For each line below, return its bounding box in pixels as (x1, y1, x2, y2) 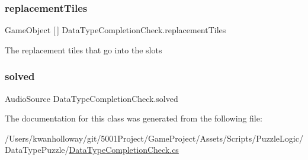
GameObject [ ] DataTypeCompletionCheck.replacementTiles (5, 24, 226, 36)
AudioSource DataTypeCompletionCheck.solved (5, 92, 178, 104)
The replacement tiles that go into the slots (5, 43, 162, 56)
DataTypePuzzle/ (5, 143, 69, 156)
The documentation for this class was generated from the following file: (5, 112, 262, 124)
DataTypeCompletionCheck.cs (69, 143, 179, 156)
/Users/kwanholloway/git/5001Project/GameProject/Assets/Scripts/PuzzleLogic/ (5, 132, 303, 144)
